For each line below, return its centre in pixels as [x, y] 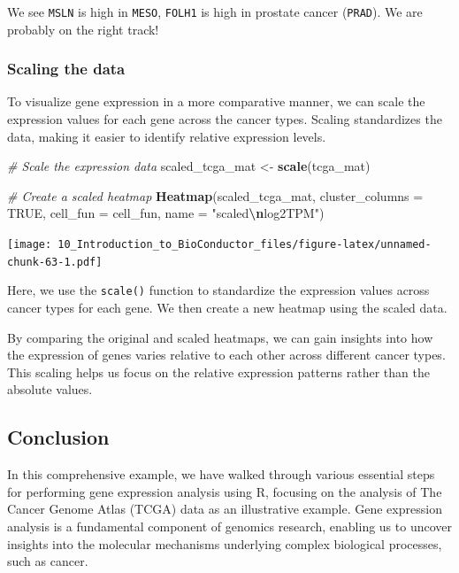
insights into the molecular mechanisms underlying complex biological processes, [225, 543]
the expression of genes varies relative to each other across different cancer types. [226, 355]
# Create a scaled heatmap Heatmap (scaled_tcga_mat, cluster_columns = [215, 195]
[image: [30, 245]
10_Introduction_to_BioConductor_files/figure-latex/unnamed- [245, 245]
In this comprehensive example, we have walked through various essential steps [221, 474]
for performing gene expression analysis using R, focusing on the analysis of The [225, 491]
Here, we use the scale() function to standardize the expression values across [218, 290]
